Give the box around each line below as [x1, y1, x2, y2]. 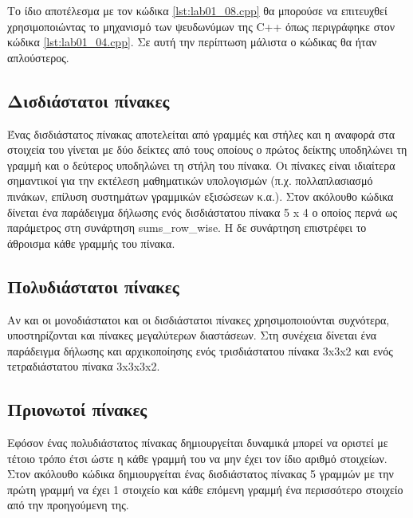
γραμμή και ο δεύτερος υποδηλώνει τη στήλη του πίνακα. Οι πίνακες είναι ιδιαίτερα [7, 156, 395, 173]
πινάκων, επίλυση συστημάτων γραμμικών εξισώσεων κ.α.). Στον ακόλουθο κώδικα [7, 187, 394, 204]
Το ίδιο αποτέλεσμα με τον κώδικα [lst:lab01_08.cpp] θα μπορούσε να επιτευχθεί [7, 2, 387, 18]
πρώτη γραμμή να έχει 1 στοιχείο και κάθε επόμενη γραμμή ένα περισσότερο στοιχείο [7, 481, 403, 497]
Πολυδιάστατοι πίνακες [7, 273, 179, 298]
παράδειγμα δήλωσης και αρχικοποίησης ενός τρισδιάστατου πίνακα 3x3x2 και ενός [7, 342, 393, 359]
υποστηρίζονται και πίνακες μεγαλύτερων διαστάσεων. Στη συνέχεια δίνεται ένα [7, 327, 377, 343]
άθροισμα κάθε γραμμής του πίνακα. [7, 234, 175, 251]
